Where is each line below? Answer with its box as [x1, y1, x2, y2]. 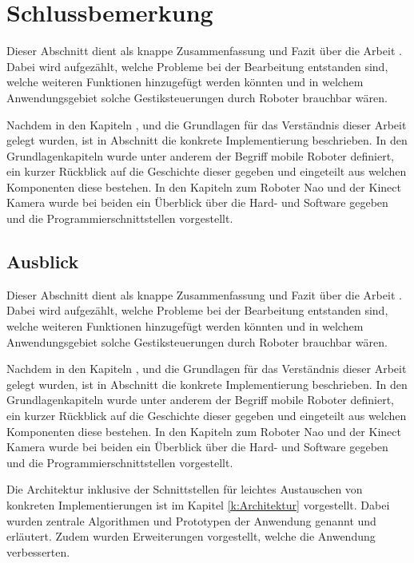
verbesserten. [6, 543, 70, 560]
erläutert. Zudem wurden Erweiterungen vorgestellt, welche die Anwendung [6, 528, 376, 545]
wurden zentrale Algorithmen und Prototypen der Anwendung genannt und [6, 512, 376, 529]
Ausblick [6, 249, 79, 274]
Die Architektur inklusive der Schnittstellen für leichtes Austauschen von [6, 481, 363, 498]
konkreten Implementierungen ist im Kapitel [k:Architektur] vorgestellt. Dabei [6, 496, 390, 513]
